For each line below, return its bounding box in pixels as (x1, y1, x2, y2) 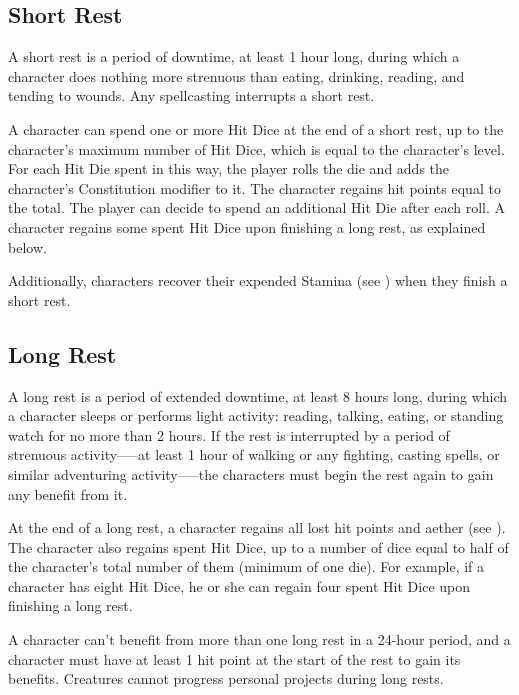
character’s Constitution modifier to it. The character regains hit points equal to (8, 177, 501, 198)
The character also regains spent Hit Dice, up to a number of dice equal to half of (8, 536, 509, 557)
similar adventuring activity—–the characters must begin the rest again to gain (8, 463, 494, 484)
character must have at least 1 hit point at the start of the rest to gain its (8, 648, 461, 669)
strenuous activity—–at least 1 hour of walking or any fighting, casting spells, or (8, 444, 500, 465)
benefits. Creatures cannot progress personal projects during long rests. (8, 668, 444, 689)
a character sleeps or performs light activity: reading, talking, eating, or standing (8, 405, 504, 426)
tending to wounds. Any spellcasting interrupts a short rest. (8, 85, 375, 106)
